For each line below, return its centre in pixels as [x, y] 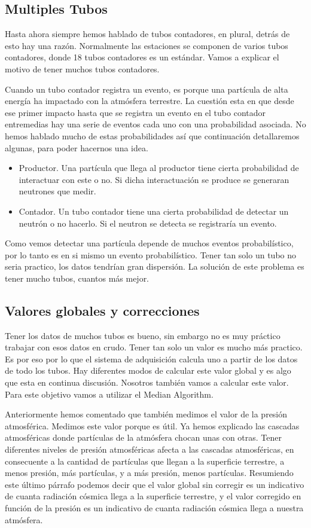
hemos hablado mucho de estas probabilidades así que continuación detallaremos [152, 135]
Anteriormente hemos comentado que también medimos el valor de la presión [146, 414]
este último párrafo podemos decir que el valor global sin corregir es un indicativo [155, 484]
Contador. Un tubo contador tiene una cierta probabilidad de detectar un [154, 211]
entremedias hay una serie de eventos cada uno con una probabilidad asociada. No [155, 124]
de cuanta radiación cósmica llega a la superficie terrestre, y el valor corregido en [153, 496]
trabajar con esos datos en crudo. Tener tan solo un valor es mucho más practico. [154, 347]
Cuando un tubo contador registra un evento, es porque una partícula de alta [147, 89]
